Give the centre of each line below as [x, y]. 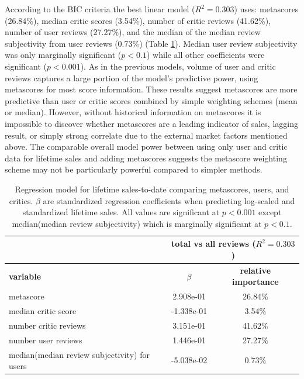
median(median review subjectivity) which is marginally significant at [137, 223]
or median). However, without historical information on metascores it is [133, 112]
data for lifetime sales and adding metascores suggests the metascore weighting [146, 158]
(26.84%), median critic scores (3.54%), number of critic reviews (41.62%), [138, 20]
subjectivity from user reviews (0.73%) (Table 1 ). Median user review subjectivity [151, 43]
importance [255, 282]
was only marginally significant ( [63, 55]
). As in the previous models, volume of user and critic [178, 66]
